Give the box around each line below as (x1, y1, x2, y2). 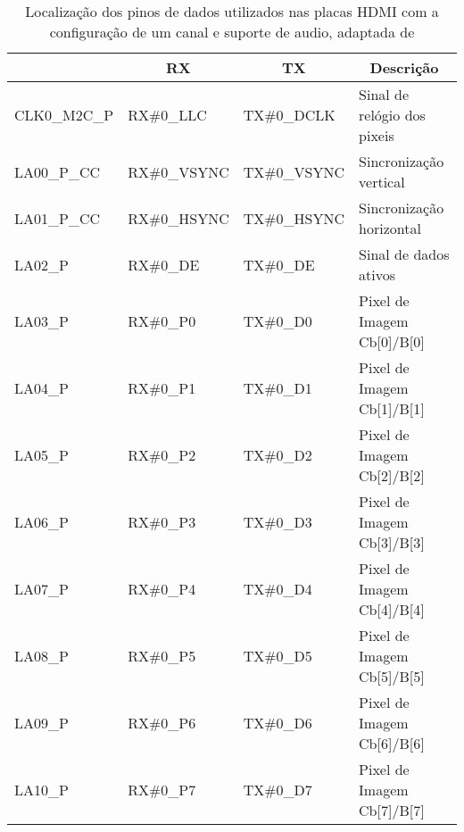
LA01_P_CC (14, 207, 101, 229)
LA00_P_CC (14, 161, 101, 182)
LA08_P (14, 645, 69, 666)
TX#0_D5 (243, 645, 312, 666)
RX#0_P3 (128, 512, 196, 532)
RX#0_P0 (128, 311, 196, 331)
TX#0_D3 (243, 512, 312, 532)
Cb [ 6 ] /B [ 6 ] (359, 733, 425, 753)
